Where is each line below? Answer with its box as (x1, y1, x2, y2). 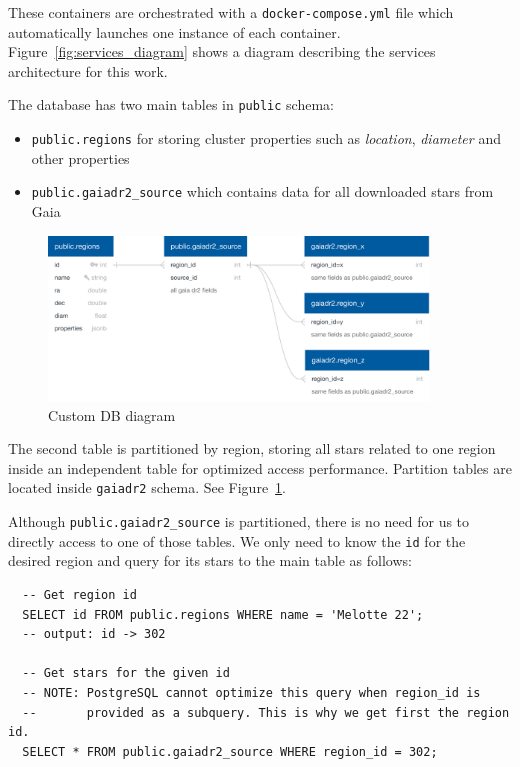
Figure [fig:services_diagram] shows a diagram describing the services (8, 41, 436, 62)
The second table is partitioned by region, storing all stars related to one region (8, 438, 496, 459)
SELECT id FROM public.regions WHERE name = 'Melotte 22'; (22, 607, 424, 622)
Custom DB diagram (48, 404, 176, 425)
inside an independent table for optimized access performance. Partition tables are (8, 457, 512, 478)
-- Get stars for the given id (22, 666, 230, 681)
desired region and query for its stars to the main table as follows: (8, 550, 412, 571)
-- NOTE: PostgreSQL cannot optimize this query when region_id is (22, 685, 481, 700)
